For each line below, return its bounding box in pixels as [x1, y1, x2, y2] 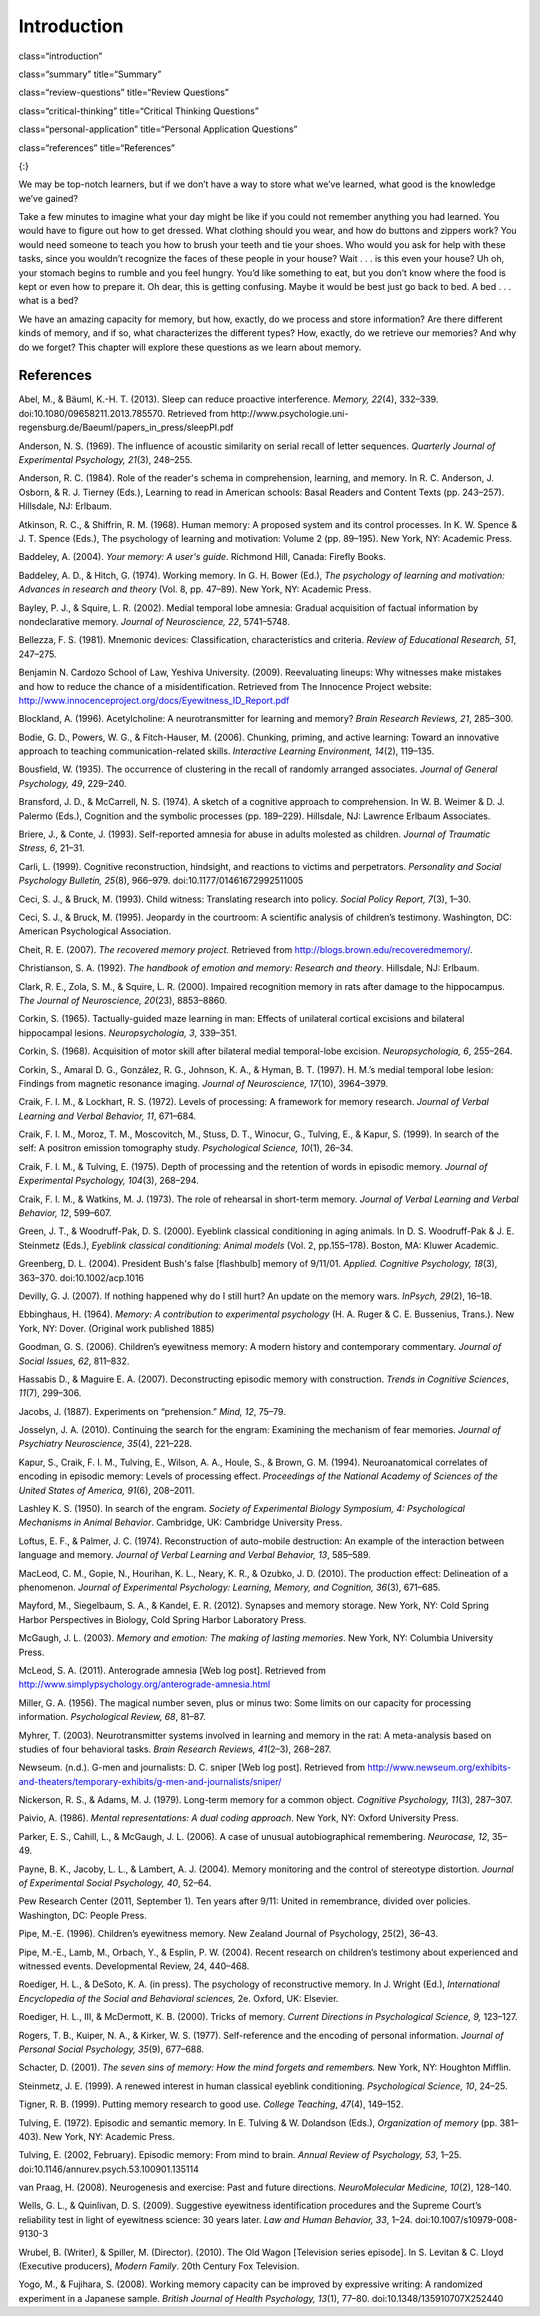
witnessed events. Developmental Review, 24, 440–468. [18, 1960, 250, 1972]
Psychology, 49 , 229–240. [18, 777, 127, 789]
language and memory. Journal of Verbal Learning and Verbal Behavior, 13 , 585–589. [18, 1549, 372, 1561]
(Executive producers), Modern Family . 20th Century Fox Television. [18, 2260, 300, 2272]
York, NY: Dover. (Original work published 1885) [18, 1322, 215, 1334]
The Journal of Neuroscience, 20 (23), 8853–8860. [18, 994, 228, 1006]
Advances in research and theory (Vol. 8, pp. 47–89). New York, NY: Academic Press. [18, 583, 372, 595]
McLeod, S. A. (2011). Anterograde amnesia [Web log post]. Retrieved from [18, 1664, 327, 1676]
